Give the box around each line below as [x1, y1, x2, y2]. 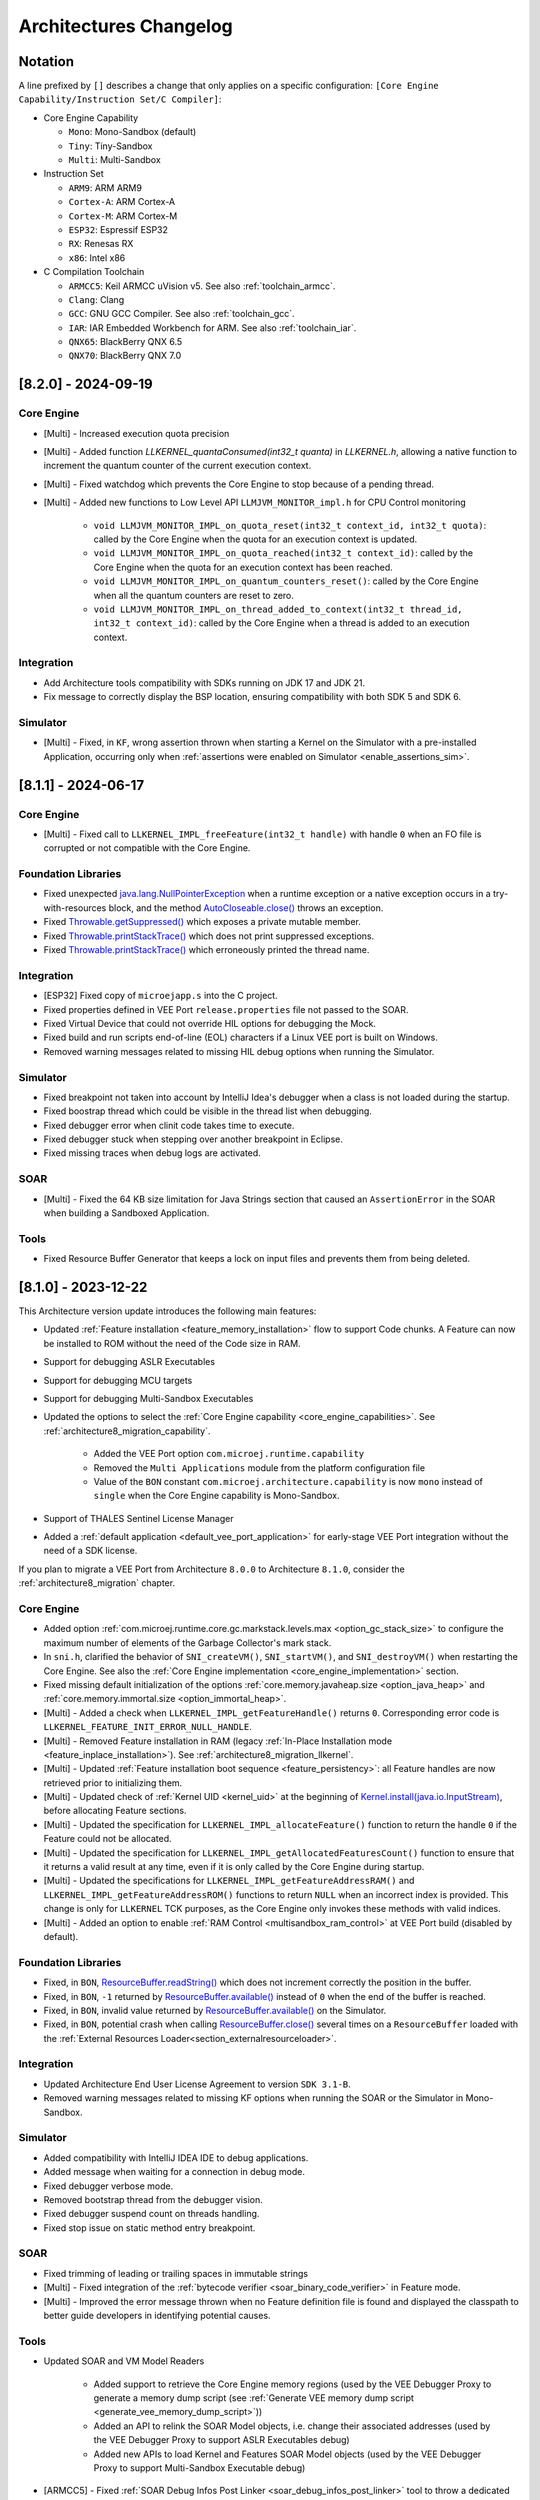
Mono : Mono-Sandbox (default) [68, 126, 197, 138]
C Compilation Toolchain [43, 266, 145, 278]
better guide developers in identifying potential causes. [43, 2310, 271, 2322]
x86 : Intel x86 [68, 251, 126, 264]
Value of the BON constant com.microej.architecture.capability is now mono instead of [93, 1475, 484, 1487]
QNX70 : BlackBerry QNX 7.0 [68, 350, 182, 362]
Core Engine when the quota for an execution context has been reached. [93, 561, 394, 573]
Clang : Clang [68, 293, 125, 305]
